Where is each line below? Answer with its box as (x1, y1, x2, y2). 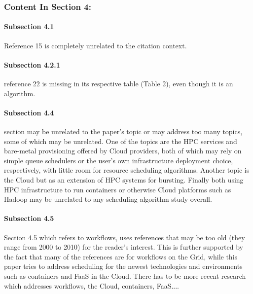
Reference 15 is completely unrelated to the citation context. (4, 40, 187, 50)
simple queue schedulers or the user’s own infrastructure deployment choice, (4, 155, 233, 165)
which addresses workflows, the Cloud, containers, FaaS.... (4, 280, 179, 291)
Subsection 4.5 (4, 213, 54, 223)
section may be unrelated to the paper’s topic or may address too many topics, (4, 126, 243, 137)
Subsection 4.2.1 (4, 59, 60, 70)
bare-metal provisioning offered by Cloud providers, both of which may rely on (4, 146, 242, 156)
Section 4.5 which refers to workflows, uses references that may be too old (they (4, 232, 245, 242)
